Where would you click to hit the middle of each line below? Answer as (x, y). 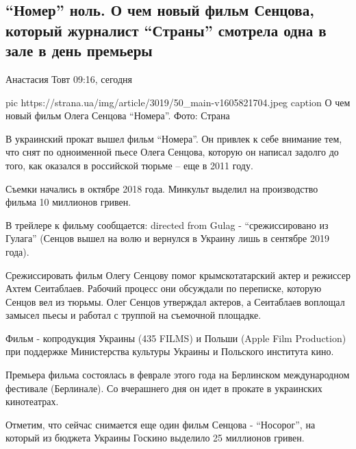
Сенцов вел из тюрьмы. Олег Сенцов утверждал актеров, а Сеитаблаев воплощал (175, 301)
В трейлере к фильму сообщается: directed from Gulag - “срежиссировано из (167, 224)
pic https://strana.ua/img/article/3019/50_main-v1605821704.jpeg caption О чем (178, 102)
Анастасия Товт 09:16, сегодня (69, 78)
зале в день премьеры (79, 50)
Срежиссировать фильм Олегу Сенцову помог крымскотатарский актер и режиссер (178, 275)
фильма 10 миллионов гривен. (68, 202)
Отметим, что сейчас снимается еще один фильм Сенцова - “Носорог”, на (161, 424)
